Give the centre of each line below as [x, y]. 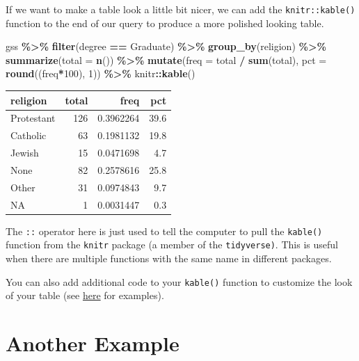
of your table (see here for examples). [85, 295]
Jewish [25, 153]
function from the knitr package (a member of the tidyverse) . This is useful [172, 244]
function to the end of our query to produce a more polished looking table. [165, 23]
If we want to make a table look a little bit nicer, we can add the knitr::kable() [181, 9]
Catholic [29, 135]
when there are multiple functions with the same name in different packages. [169, 258]
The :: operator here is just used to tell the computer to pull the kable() [164, 231]
